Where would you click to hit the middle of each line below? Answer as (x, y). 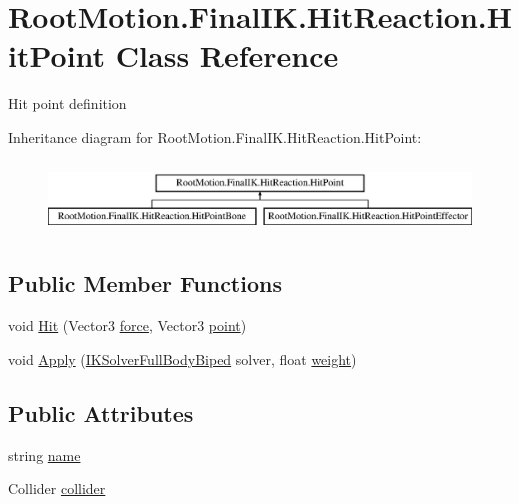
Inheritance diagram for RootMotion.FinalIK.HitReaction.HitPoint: (215, 136)
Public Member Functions (145, 283)
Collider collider (57, 488)
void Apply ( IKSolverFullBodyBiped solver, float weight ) (182, 358)
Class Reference (227, 55)
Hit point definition (67, 103)
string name (44, 454)
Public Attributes (101, 412)
